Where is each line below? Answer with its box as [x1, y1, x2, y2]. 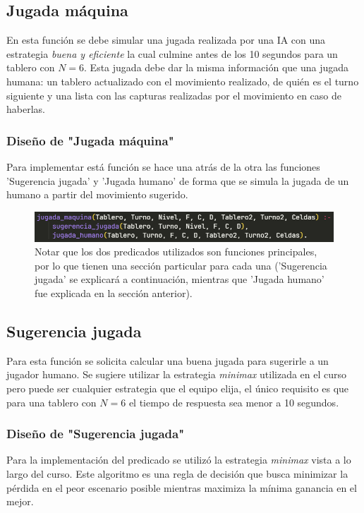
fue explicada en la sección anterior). [35, 286, 193, 301]
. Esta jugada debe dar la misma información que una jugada [84, 60, 349, 75]
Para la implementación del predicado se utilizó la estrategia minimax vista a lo [6, 452, 351, 467]
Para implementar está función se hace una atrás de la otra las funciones [6, 159, 320, 174]
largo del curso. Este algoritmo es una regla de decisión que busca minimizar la [6, 466, 348, 481]
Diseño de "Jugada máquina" [6, 131, 174, 149]
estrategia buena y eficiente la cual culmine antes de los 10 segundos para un [6, 46, 338, 61]
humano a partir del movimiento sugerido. [6, 187, 188, 202]
